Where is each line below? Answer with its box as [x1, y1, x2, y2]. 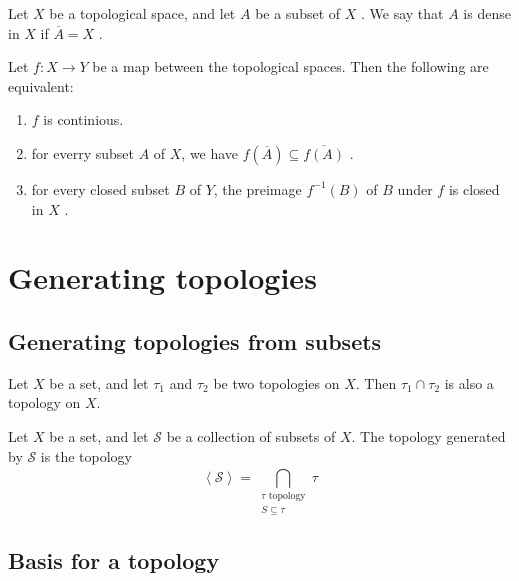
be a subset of [255, 3, 341, 23]
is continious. [43, 109, 124, 130]
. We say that [360, 3, 444, 23]
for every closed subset [31, 178, 170, 199]
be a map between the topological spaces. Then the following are [92, 56, 489, 77]
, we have [181, 142, 239, 163]
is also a [444, 372, 494, 393]
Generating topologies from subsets [8, 325, 382, 356]
